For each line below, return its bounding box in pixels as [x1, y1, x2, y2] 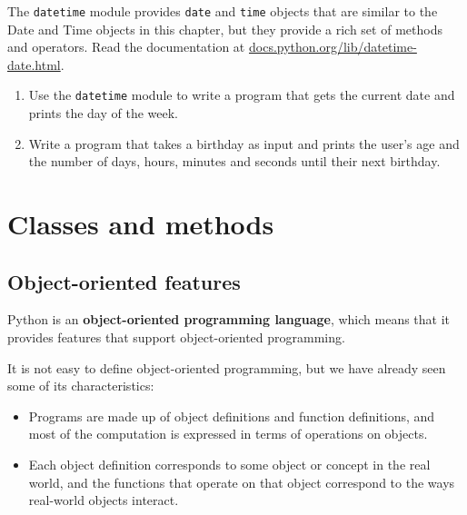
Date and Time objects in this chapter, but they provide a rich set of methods [7, 19, 442, 38]
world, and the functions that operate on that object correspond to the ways [28, 472, 455, 491]
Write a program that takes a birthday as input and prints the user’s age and [28, 134, 460, 153]
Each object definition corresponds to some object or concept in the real [28, 455, 431, 474]
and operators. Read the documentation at [7, 37, 245, 56]
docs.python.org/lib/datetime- [248, 37, 417, 56]
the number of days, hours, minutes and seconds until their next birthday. [28, 152, 441, 171]
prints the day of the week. [28, 104, 179, 123]
